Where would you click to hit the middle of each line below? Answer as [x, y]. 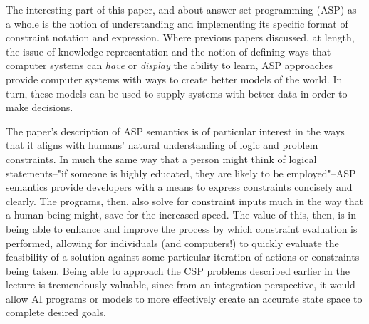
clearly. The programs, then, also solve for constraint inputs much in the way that [184, 200]
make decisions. [40, 107]
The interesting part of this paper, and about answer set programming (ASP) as [181, 9]
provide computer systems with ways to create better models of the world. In [174, 79]
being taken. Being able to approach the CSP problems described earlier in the [178, 270]
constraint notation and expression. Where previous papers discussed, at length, [180, 37]
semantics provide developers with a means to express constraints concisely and [179, 187]
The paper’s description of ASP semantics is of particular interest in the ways [175, 131]
